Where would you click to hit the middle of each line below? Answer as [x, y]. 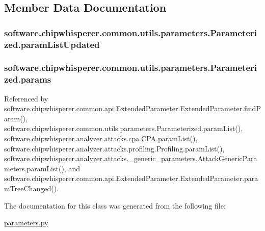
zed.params [28, 79]
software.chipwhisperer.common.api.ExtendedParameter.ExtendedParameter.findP [132, 108]
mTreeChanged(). [31, 188]
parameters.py [26, 223]
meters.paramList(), [35, 168]
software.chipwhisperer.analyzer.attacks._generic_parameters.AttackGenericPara [131, 158]
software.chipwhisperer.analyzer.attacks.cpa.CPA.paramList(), [101, 138]
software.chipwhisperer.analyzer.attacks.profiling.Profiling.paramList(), [114, 148]
